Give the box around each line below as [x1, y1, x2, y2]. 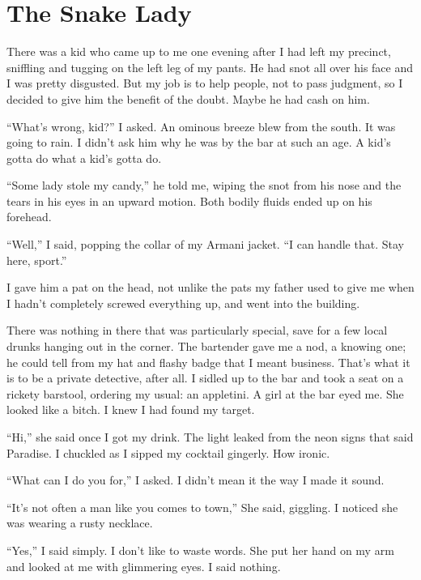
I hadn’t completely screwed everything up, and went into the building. [6, 294, 360, 311]
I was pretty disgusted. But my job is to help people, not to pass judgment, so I [6, 75, 403, 92]
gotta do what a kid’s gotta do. [6, 149, 162, 166]
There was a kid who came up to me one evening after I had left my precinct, [6, 43, 391, 60]
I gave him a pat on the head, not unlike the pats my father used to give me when [6, 279, 415, 296]
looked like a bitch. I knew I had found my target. [6, 401, 255, 418]
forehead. [6, 208, 52, 225]
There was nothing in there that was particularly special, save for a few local [6, 322, 388, 339]
